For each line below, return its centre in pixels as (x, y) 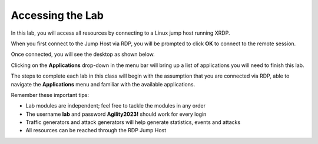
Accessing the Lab (57, 15)
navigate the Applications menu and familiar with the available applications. (103, 84)
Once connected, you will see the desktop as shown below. (83, 54)
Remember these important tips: (50, 95)
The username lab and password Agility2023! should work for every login (116, 114)
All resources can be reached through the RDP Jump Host (96, 130)
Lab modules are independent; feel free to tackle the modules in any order (116, 106)
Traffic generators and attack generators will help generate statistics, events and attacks (133, 122)
